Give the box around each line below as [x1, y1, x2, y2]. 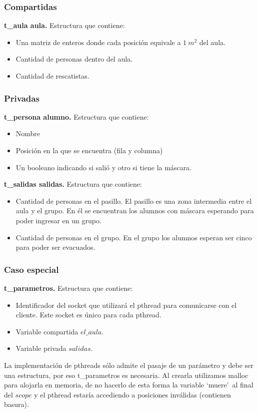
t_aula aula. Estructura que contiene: [4, 20, 125, 31]
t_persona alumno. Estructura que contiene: [4, 111, 149, 122]
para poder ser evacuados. [15, 242, 95, 252]
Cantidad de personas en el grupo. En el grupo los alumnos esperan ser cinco [15, 232, 252, 242]
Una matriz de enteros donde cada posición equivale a [15, 37, 181, 47]
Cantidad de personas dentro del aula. [15, 54, 132, 64]
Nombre [15, 128, 40, 139]
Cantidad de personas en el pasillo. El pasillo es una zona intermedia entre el [15, 195, 252, 206]
